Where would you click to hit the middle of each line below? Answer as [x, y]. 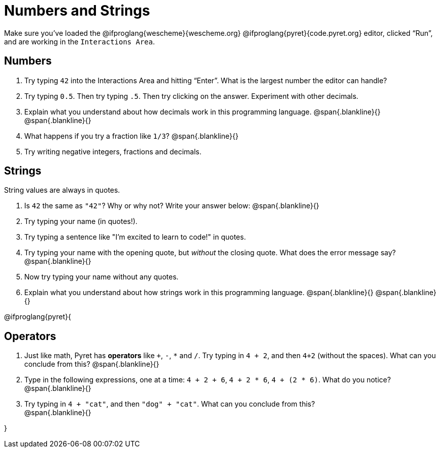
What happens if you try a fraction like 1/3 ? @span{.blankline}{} [131, 136]
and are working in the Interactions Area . [80, 41]
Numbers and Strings [77, 11]
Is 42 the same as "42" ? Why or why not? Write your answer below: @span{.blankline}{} [172, 206]
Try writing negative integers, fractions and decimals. [113, 151]
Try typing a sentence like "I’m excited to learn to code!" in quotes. [135, 237]
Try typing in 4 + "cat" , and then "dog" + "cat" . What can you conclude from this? [170, 404]
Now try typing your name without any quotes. [102, 277]
